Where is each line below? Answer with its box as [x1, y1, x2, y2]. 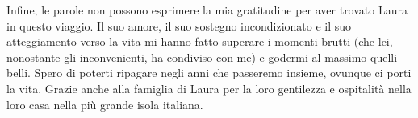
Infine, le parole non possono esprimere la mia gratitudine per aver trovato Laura [6, 2, 408, 18]
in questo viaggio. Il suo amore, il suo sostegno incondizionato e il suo [6, 17, 352, 34]
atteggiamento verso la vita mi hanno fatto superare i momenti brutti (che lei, [6, 33, 393, 50]
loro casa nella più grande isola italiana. [6, 96, 203, 112]
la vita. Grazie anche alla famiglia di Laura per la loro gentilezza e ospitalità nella [6, 79, 412, 96]
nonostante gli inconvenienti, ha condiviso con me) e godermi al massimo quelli [6, 48, 398, 65]
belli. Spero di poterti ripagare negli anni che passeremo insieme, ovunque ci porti [6, 64, 412, 81]
